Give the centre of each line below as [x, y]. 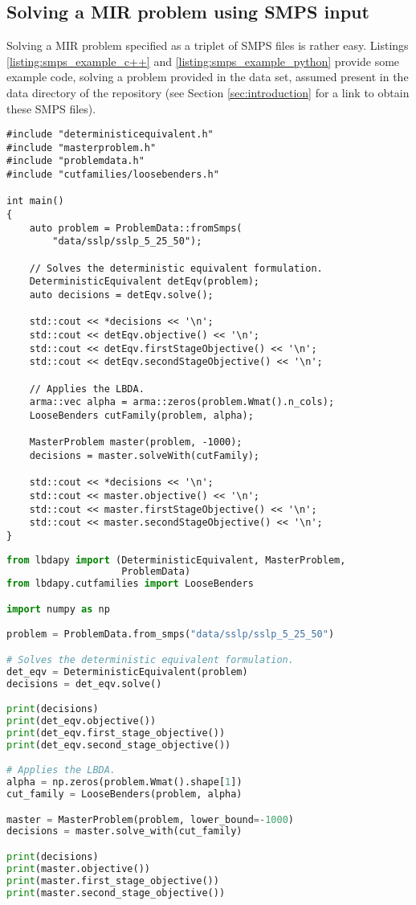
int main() [35, 201]
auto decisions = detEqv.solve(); [121, 295]
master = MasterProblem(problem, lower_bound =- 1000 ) [150, 819]
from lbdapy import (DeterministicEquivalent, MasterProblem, [176, 560]
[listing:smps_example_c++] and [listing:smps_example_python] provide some [203, 61]
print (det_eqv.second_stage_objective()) [119, 745]
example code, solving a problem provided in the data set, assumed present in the [208, 77]
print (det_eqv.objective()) [82, 721]
